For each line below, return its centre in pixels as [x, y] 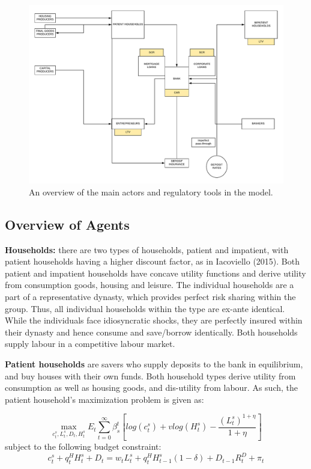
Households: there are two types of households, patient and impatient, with [147, 249]
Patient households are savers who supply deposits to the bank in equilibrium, [154, 364]
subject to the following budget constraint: [83, 446]
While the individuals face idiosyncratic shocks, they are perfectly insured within [154, 320]
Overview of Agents [67, 224]
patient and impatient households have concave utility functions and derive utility [155, 273]
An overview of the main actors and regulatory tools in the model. [151, 192]
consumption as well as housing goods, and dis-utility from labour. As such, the [151, 388]
